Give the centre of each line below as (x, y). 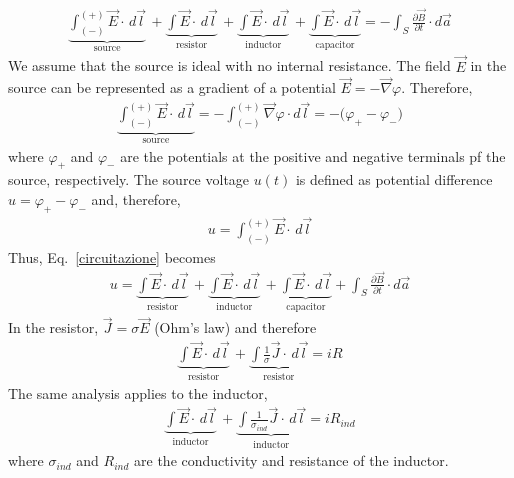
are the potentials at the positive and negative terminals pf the (313, 155)
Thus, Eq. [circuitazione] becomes (112, 256)
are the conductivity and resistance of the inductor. (291, 460)
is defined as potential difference (394, 179)
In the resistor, (53, 327)
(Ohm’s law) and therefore (235, 327)
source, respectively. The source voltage (129, 179)
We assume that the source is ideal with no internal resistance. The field (229, 65)
